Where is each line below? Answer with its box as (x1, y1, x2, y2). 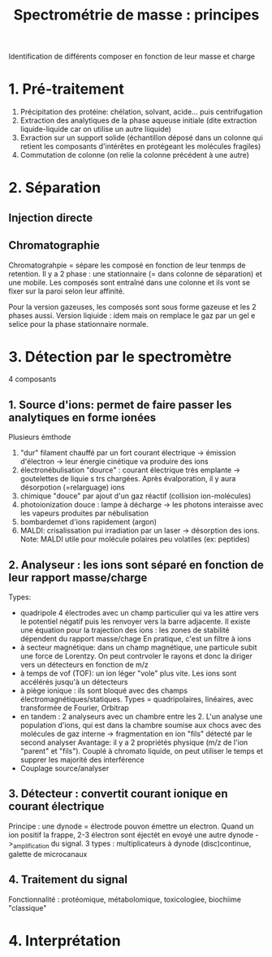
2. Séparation (8, 179, 101, 197)
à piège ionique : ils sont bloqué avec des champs (19, 685, 188, 696)
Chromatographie (8, 238, 100, 253)
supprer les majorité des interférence (19, 755, 145, 765)
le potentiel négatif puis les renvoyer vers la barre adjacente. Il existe (19, 616, 251, 627)
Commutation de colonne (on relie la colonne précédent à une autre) (19, 150, 250, 160)
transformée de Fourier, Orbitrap (19, 703, 130, 713)
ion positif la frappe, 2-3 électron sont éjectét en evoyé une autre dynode (8, 829, 254, 839)
